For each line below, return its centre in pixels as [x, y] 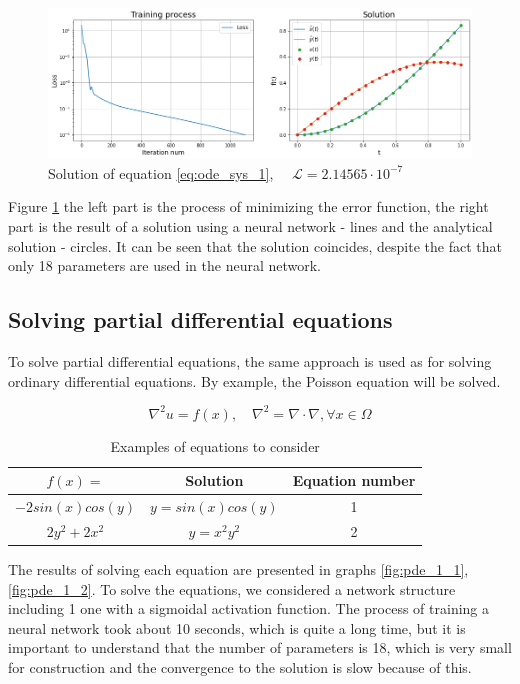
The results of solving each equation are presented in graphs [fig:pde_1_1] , [238, 569]
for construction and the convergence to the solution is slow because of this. [240, 667]
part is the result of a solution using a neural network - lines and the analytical [250, 226]
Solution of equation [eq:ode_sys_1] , [161, 172]
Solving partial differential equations [200, 319]
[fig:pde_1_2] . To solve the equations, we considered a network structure [232, 588]
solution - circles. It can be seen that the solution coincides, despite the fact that [255, 245]
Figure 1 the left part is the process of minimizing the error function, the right [248, 206]
